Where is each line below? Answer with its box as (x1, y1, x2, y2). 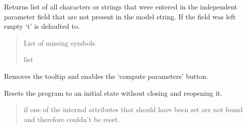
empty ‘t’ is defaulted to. (4, 21, 80, 31)
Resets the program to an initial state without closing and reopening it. (4, 87, 223, 98)
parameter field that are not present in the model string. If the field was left (4, 11, 236, 21)
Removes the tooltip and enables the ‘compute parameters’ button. (4, 70, 209, 81)
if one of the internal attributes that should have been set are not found (23, 104, 243, 115)
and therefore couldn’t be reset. (23, 114, 120, 124)
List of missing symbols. (23, 37, 97, 48)
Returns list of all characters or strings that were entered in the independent (4, 1, 238, 11)
